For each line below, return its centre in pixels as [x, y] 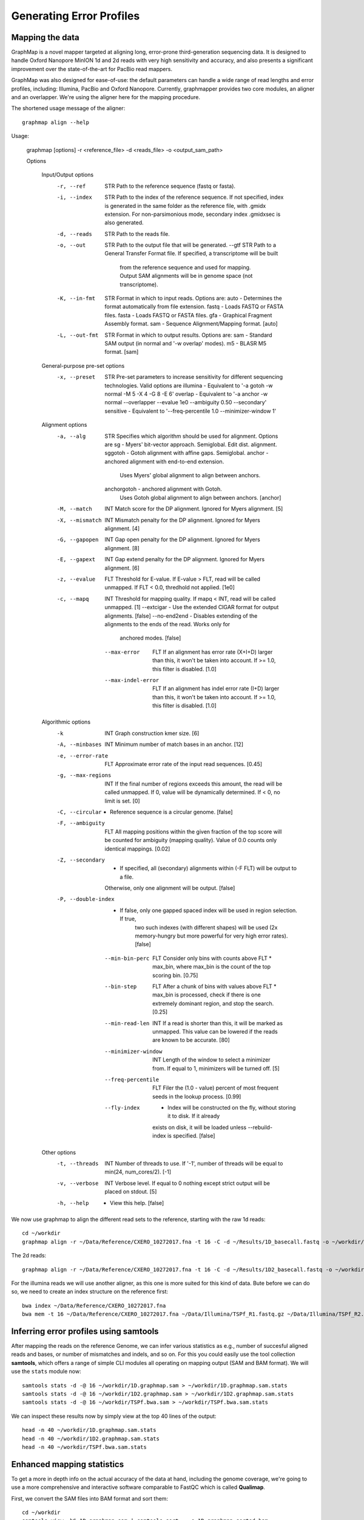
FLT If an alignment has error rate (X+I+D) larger [213, 652]
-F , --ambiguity [81, 823]
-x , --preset [76, 377]
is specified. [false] [191, 1136]
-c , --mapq [73, 599]
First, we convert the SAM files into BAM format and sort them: [89, 1498]
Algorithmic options [66, 722]
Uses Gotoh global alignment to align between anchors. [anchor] [201, 497]
